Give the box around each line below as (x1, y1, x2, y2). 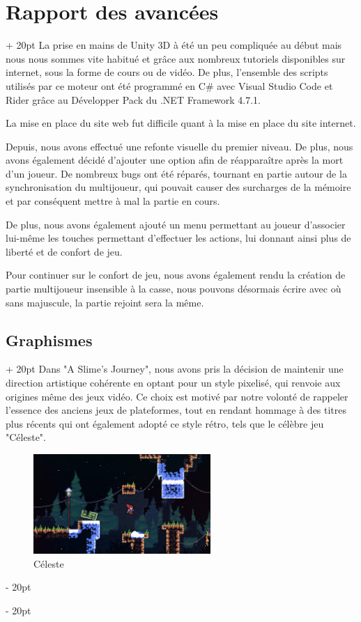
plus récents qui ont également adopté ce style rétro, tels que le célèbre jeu (6, 416, 324, 430)
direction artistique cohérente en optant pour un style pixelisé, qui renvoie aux (6, 375, 341, 390)
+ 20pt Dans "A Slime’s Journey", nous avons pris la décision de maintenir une (6, 361, 344, 376)
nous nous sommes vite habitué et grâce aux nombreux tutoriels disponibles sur (6, 51, 346, 65)
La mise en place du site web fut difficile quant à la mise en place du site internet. (6, 116, 356, 130)
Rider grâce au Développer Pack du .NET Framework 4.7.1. (6, 92, 261, 107)
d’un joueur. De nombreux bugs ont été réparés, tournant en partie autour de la (6, 166, 347, 180)
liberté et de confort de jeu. (6, 244, 123, 258)
